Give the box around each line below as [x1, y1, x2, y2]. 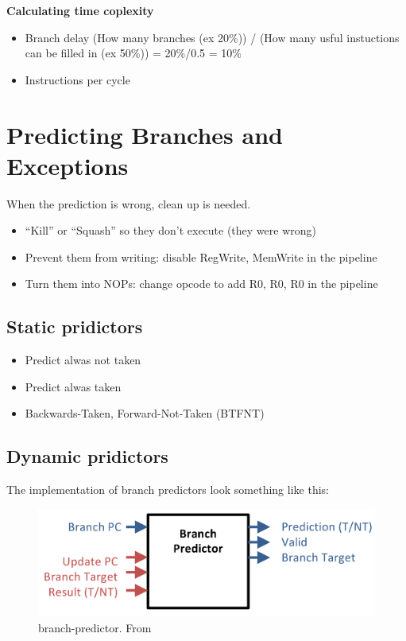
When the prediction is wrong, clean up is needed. [6, 195, 251, 212]
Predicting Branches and [6, 118, 283, 150]
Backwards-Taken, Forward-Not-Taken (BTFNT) [25, 405, 265, 422]
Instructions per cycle [25, 71, 130, 87]
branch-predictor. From [38, 619, 152, 635]
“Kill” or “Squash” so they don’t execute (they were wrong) [25, 222, 316, 239]
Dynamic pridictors [6, 444, 168, 468]
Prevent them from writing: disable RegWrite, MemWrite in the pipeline [25, 248, 377, 265]
